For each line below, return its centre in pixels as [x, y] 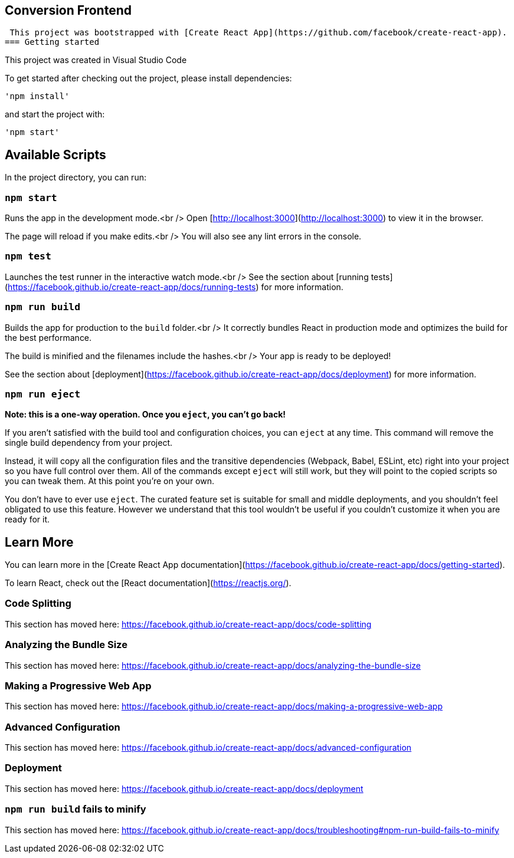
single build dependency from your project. [89, 443]
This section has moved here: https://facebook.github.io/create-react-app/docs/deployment [184, 788]
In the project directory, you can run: [76, 177]
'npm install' [37, 96]
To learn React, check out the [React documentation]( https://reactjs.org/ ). [148, 583]
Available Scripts [55, 154]
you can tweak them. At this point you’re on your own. [110, 481]
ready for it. [27, 520]
